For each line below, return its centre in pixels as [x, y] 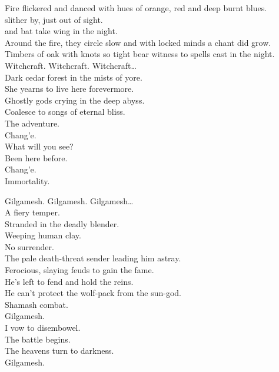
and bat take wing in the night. [61, 31]
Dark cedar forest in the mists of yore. [74, 77]
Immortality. [27, 180]
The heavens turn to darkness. [59, 351]
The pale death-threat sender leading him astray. [93, 258]
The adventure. [32, 123]
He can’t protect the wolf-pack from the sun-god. [93, 293]
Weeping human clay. [43, 235]
